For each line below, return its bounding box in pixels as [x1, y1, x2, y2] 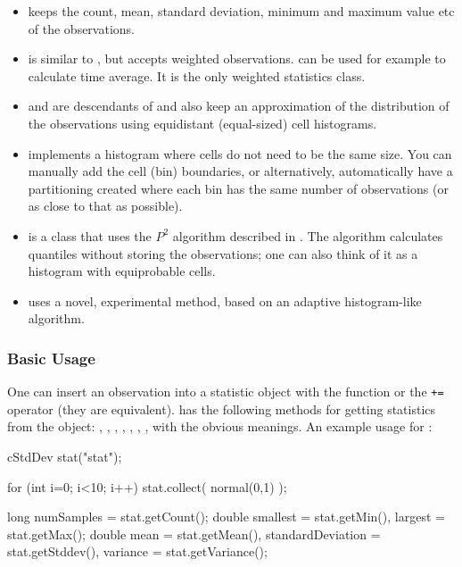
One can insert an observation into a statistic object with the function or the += [7, 382, 444, 401]
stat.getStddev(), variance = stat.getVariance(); [7, 542, 268, 561]
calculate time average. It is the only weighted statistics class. [28, 66, 366, 85]
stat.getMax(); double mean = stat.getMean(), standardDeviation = [7, 524, 381, 543]
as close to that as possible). [28, 196, 183, 215]
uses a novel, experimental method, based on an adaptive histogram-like [28, 291, 422, 310]
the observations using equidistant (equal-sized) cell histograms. [28, 113, 377, 132]
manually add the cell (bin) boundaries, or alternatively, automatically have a [28, 162, 453, 180]
